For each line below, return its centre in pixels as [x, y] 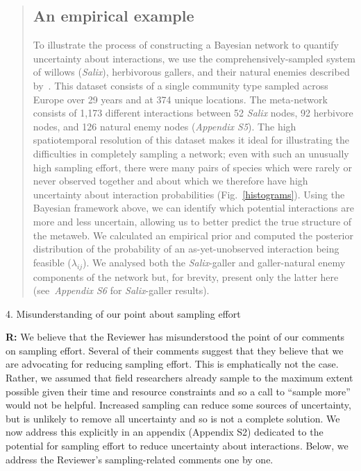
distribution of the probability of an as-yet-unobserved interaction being [186, 249]
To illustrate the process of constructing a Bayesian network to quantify [186, 45]
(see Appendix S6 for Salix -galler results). [121, 290]
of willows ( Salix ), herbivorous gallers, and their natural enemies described [191, 72]
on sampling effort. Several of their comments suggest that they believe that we [175, 350]
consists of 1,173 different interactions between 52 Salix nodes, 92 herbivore [193, 113]
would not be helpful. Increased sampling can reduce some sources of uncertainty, [178, 405]
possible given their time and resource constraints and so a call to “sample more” [178, 391]
